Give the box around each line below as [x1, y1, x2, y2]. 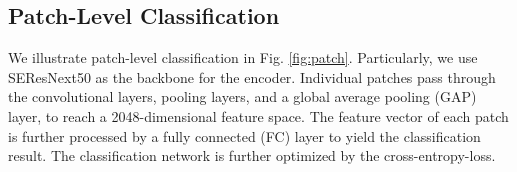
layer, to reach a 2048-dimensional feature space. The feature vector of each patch [8, 105, 509, 126]
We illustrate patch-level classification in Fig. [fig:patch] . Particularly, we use [8, 47, 478, 68]
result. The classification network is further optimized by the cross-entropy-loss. [8, 145, 496, 166]
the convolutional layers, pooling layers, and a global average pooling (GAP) [8, 86, 477, 107]
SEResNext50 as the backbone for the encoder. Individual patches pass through [8, 66, 496, 87]
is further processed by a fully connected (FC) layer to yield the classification [8, 125, 481, 146]
